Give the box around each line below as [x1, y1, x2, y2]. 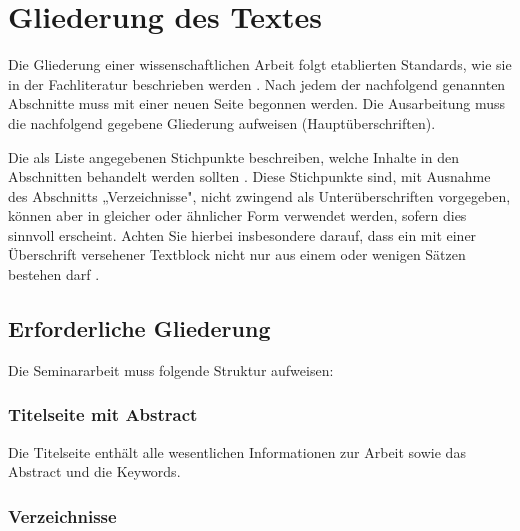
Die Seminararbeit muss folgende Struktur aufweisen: [8, 359, 334, 380]
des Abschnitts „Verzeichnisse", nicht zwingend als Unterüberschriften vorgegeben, [8, 185, 511, 206]
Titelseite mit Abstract [8, 402, 198, 427]
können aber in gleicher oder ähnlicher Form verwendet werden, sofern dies [8, 205, 467, 226]
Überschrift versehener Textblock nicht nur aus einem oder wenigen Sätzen [8, 244, 466, 265]
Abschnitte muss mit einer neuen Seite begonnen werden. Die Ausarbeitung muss [8, 93, 505, 114]
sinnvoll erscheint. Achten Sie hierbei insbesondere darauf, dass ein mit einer [8, 224, 477, 245]
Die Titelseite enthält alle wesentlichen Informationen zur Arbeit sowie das [8, 441, 466, 462]
